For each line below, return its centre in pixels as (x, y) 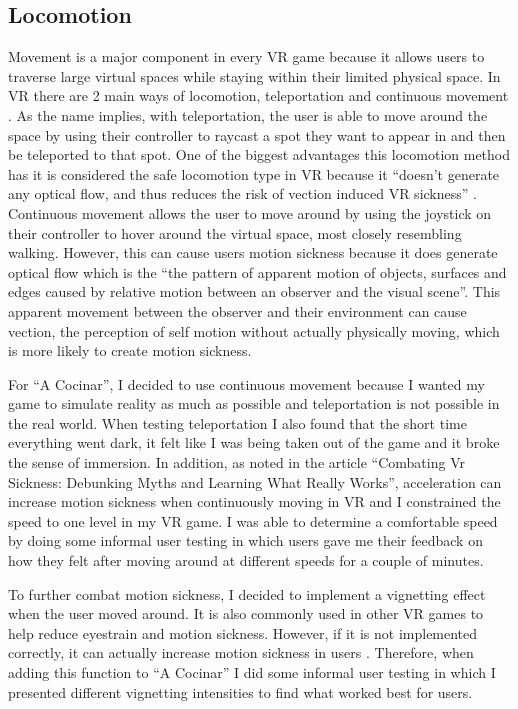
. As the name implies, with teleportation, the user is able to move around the (248, 114)
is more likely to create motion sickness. (130, 350)
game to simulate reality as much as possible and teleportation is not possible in (254, 403)
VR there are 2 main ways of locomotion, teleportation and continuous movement (258, 95)
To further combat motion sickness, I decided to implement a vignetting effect (247, 593)
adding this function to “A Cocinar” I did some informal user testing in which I (252, 672)
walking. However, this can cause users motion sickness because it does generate (253, 252)
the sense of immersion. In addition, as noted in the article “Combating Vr (236, 462)
